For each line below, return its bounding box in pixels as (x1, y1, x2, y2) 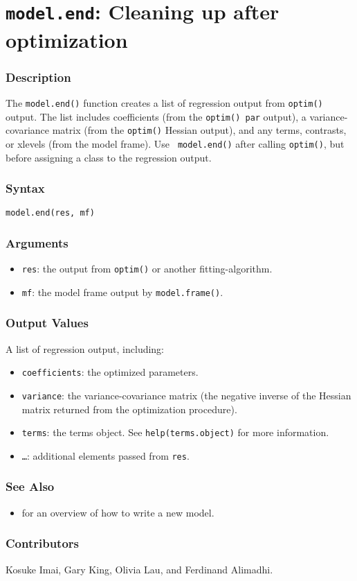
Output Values (6, 314, 89, 331)
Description (6, 68, 71, 85)
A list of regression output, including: (6, 341, 165, 356)
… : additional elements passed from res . (21, 448, 190, 462)
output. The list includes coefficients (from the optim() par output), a (6, 109, 306, 123)
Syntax (6, 180, 45, 197)
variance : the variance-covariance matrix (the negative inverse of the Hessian (21, 388, 351, 402)
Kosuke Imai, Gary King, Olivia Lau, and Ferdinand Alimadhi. (6, 562, 273, 576)
